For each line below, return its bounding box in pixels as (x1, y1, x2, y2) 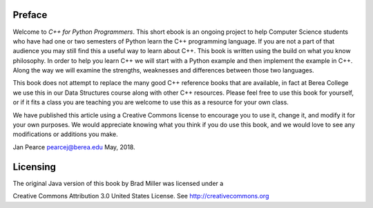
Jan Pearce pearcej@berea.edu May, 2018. (12, 142, 135, 151)
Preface (12, 9, 48, 21)
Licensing (12, 161, 57, 173)
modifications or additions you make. (12, 130, 119, 138)
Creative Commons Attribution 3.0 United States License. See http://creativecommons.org (12, 192, 269, 200)
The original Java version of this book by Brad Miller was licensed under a (12, 179, 224, 187)
